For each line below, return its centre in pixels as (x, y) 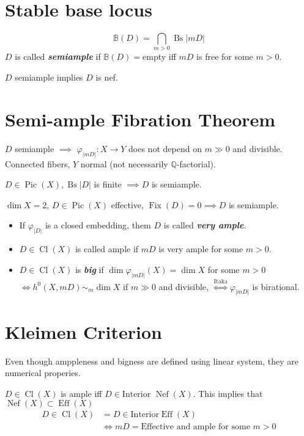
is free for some (225, 56)
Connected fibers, (38, 163)
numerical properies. (43, 373)
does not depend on (165, 148)
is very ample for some (201, 249)
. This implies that (228, 393)
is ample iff (81, 393)
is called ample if (107, 249)
